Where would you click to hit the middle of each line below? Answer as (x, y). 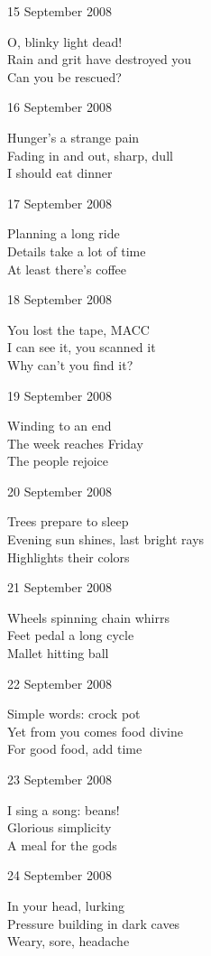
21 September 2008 (60, 587)
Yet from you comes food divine (95, 731)
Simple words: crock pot (74, 714)
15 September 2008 (60, 11)
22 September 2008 (60, 683)
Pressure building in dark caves (94, 923)
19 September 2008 (60, 395)
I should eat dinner (60, 173)
